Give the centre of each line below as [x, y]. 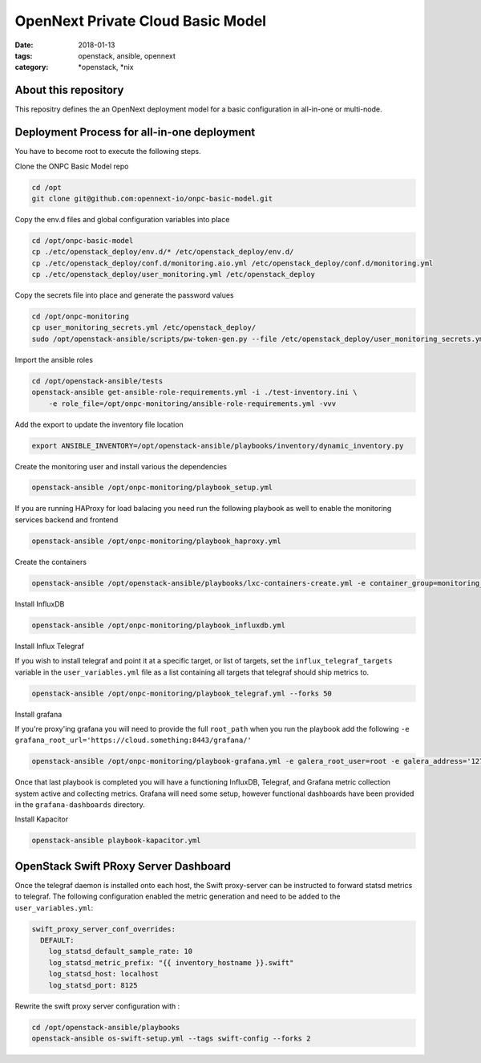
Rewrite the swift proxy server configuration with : [97, 1006]
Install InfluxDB [40, 604]
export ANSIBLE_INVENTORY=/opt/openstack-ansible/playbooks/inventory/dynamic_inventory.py [218, 446]
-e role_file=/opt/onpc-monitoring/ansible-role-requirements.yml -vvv [192, 404]
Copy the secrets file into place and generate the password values [124, 295]
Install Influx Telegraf [49, 646]
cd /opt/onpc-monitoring [81, 316]
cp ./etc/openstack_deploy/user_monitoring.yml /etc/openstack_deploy [174, 274]
